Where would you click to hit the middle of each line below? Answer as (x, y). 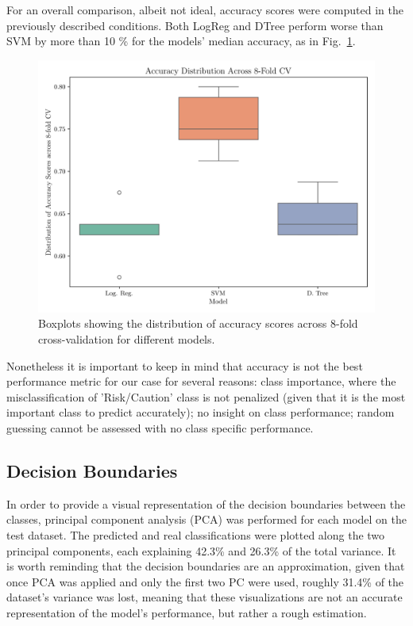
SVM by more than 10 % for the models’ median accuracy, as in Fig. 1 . (181, 41)
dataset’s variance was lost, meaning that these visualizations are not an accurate (205, 597)
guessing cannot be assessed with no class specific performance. (160, 427)
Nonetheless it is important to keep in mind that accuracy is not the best (185, 365)
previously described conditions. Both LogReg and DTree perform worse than (195, 25)
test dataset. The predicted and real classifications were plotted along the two (196, 534)
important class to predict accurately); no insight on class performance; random (201, 412)
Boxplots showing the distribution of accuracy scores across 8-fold (198, 323)
